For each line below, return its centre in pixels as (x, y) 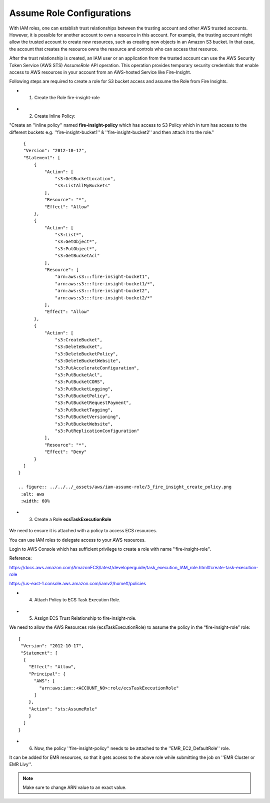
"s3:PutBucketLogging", (84, 389)
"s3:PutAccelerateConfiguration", (97, 368)
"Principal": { (47, 674)
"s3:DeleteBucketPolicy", (87, 354)
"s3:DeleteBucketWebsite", (88, 361)
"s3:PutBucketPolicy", (83, 396)
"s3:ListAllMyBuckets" (83, 186)
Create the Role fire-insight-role (67, 98)
